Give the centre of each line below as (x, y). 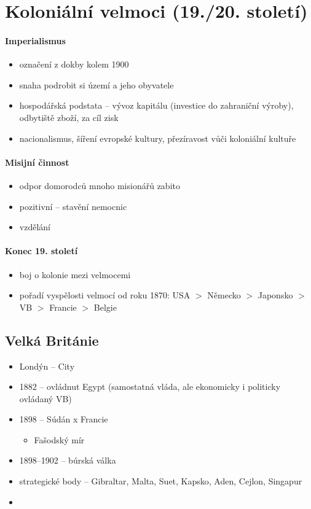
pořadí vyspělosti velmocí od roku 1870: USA (105, 295)
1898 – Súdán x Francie (64, 419)
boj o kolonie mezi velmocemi (75, 274)
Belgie (105, 307)
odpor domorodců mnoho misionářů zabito (100, 185)
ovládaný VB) (45, 398)
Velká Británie (52, 340)
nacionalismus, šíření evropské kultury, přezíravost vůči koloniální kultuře (158, 138)
